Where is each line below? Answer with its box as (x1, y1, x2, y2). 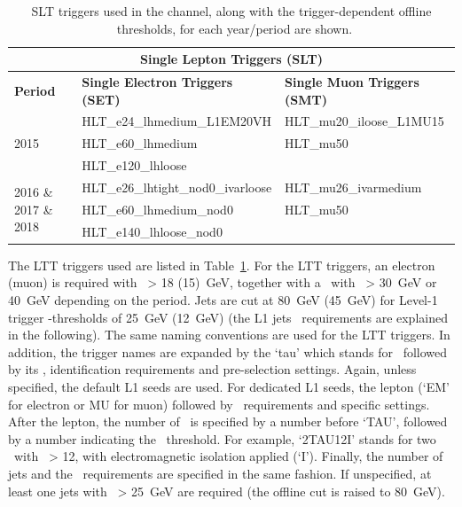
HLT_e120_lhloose (82, 156, 187, 175)
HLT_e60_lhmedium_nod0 (82, 199, 233, 218)
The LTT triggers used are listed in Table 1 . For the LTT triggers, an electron (8, 255, 435, 274)
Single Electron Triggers (82, 73, 233, 91)
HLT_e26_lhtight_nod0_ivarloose (82, 178, 272, 196)
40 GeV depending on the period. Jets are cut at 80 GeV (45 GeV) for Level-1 (8, 290, 438, 308)
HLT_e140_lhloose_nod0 (82, 222, 223, 240)
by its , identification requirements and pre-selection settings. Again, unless (8, 360, 417, 378)
